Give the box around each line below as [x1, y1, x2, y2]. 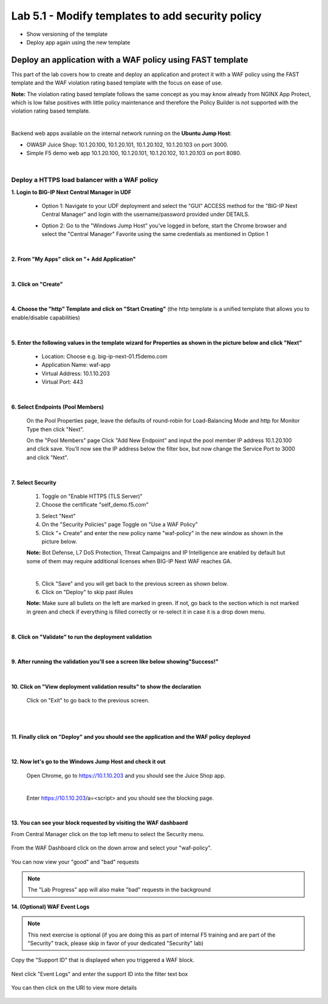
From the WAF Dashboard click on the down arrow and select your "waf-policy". [11, 844, 212, 851]
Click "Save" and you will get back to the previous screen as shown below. [41, 580, 228, 587]
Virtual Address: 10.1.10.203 [41, 370, 111, 377]
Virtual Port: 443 [41, 378, 83, 386]
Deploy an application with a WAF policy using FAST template [11, 55, 248, 65]
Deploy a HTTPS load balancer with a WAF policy [11, 176, 159, 184]
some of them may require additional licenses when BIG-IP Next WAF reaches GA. [26, 557, 232, 565]
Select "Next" [41, 512, 76, 519]
